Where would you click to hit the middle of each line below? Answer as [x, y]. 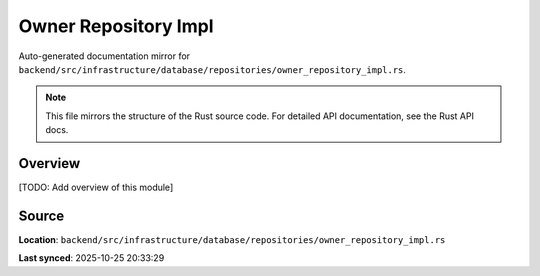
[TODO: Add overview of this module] [96, 187]
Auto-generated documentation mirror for [104, 56]
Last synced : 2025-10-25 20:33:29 [91, 258]
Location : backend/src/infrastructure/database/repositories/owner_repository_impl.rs [232, 239]
